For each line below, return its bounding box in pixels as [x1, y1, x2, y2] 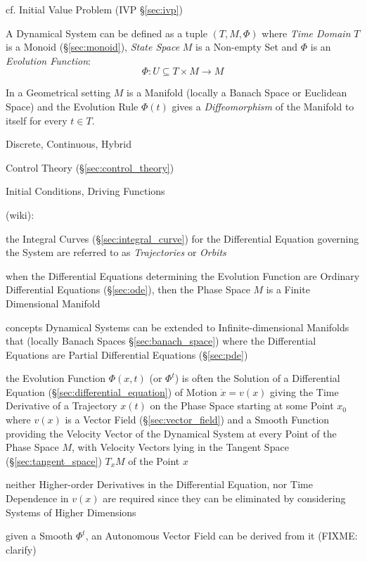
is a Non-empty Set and [195, 39, 298, 54]
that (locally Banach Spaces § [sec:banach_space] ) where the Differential [6, 333, 316, 348]
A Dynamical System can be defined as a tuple [6, 25, 207, 40]
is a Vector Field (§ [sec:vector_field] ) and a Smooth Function [65, 412, 330, 427]
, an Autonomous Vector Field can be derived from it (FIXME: [85, 528, 358, 543]
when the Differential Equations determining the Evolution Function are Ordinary [6, 268, 360, 283]
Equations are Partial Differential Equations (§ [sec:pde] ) [6, 347, 248, 362]
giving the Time [270, 384, 339, 399]
